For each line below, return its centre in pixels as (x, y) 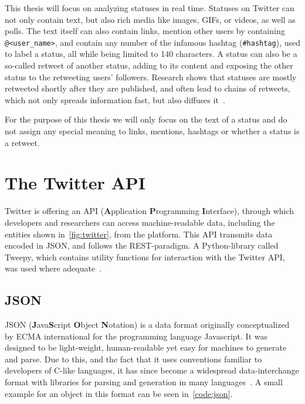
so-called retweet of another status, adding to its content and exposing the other (149, 65)
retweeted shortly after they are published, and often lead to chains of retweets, (148, 88)
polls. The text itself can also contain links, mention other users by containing (145, 31)
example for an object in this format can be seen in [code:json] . (119, 393)
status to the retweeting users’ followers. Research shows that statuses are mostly (151, 77)
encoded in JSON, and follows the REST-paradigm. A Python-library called (142, 245)
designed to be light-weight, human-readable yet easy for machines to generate (146, 347)
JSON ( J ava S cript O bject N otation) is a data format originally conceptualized (147, 325)
